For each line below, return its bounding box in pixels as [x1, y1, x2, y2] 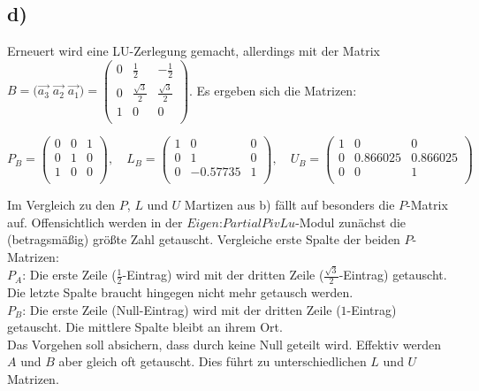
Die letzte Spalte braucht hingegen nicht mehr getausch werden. [7, 282, 354, 301]
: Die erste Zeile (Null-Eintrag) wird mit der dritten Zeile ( [22, 300, 341, 318]
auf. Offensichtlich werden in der [7, 212, 183, 231]
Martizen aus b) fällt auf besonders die [184, 195, 395, 214]
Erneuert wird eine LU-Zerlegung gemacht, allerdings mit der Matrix [7, 42, 380, 60]
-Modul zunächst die [295, 212, 407, 231]
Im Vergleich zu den [7, 195, 116, 214]
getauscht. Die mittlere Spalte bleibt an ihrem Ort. [7, 318, 283, 336]
